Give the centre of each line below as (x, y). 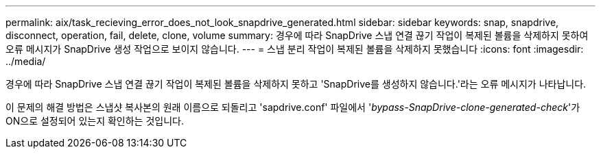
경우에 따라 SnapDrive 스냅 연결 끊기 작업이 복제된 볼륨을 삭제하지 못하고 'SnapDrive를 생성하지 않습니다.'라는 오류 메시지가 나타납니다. (296, 84)
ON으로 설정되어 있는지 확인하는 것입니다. (95, 121)
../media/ (26, 61)
